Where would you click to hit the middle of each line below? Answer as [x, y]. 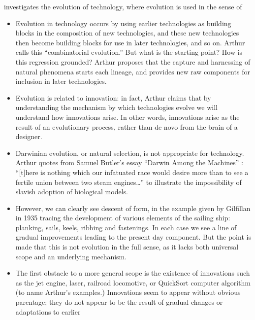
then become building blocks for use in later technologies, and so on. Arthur [130, 42]
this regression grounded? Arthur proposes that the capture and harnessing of [133, 61]
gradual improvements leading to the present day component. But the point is [133, 237]
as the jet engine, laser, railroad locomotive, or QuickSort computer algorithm [133, 282]
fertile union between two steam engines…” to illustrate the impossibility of [128, 182]
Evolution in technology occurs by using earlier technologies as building [123, 23]
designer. [29, 136]
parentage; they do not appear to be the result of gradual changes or [119, 302]
